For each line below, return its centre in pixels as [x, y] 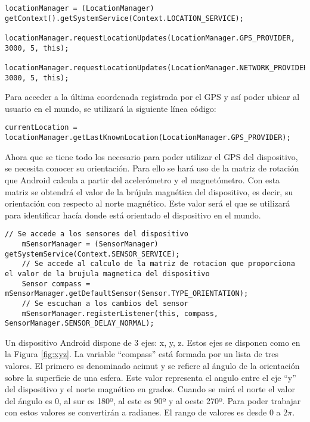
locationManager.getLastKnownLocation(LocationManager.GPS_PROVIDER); [148, 138]
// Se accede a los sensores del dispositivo [97, 234]
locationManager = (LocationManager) [80, 8]
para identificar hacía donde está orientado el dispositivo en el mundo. [133, 215]
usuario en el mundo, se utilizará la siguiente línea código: [111, 108]
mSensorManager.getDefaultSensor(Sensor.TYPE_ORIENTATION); [127, 294]
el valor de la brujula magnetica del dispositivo [107, 273]
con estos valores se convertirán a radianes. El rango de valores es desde [136, 412]
